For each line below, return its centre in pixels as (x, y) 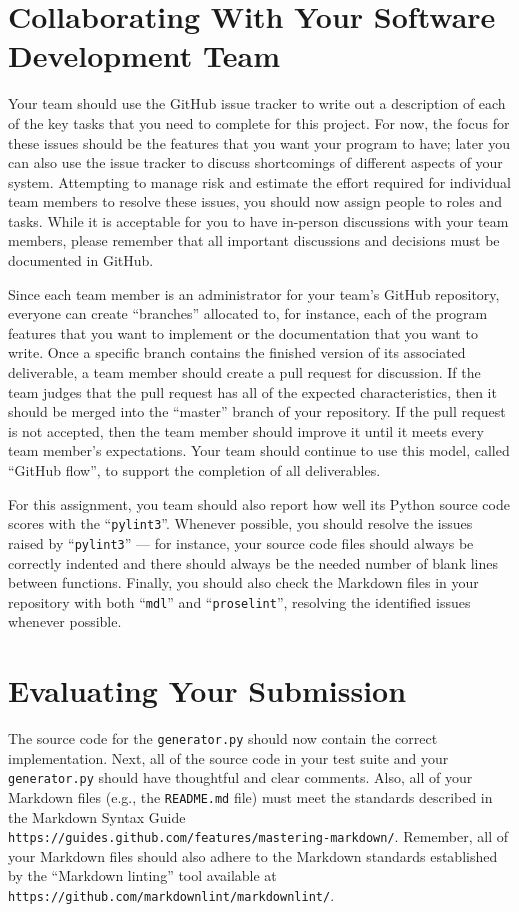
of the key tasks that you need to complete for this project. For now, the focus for (259, 122)
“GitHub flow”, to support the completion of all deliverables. (194, 470)
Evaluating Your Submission (207, 690)
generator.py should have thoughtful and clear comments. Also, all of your (240, 777)
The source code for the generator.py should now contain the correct (223, 738)
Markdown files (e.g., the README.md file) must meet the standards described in (250, 796)
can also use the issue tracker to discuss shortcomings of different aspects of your (255, 162)
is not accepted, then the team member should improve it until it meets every (246, 430)
